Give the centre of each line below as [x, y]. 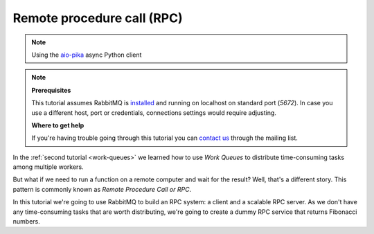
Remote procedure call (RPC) [98, 18]
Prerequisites [51, 90]
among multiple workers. [48, 167]
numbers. [27, 222]
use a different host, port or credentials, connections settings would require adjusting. [154, 112]
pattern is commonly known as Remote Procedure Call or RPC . [102, 189]
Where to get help [58, 125]
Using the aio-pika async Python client [87, 55]
